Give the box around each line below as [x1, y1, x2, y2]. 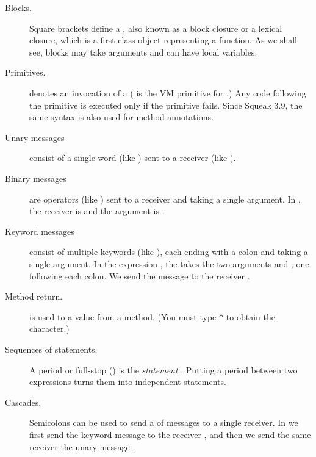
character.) [29, 322, 70, 335]
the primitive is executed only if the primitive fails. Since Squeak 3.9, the [29, 98, 303, 111]
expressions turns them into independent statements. [29, 375, 226, 388]
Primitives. [5, 66, 46, 79]
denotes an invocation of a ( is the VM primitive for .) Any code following [29, 86, 306, 99]
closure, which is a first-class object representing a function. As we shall [29, 34, 298, 46]
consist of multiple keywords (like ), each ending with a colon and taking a [29, 245, 308, 258]
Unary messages [5, 131, 65, 143]
